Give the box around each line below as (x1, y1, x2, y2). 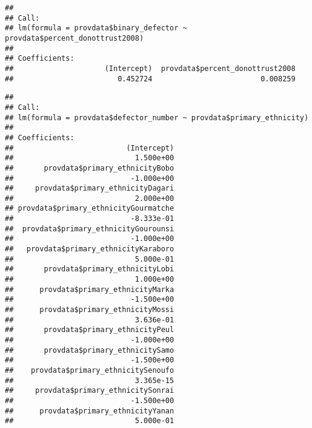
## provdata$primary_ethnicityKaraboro (5, 245, 174, 254)
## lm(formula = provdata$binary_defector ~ (5, 24, 187, 33)
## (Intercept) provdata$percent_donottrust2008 (5, 64, 296, 73)
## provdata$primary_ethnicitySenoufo (5, 365, 174, 375)
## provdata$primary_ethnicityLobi (5, 265, 174, 274)
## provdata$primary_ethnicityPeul (5, 325, 174, 335)
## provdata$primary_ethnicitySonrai (5, 386, 174, 395)
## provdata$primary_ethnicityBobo (5, 163, 174, 172)
